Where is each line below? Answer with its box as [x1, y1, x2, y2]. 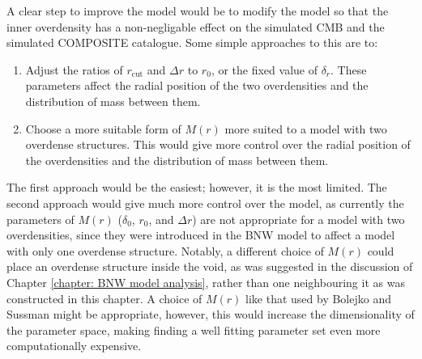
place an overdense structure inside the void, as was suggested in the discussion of [6, 258, 413, 275]
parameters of [6, 210, 75, 227]
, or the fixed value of [211, 61, 318, 78]
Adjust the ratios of [25, 61, 123, 78]
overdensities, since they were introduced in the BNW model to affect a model [6, 226, 395, 243]
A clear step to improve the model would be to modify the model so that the [6, 2, 389, 19]
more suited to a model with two [224, 120, 387, 137]
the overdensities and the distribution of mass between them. [25, 151, 329, 168]
